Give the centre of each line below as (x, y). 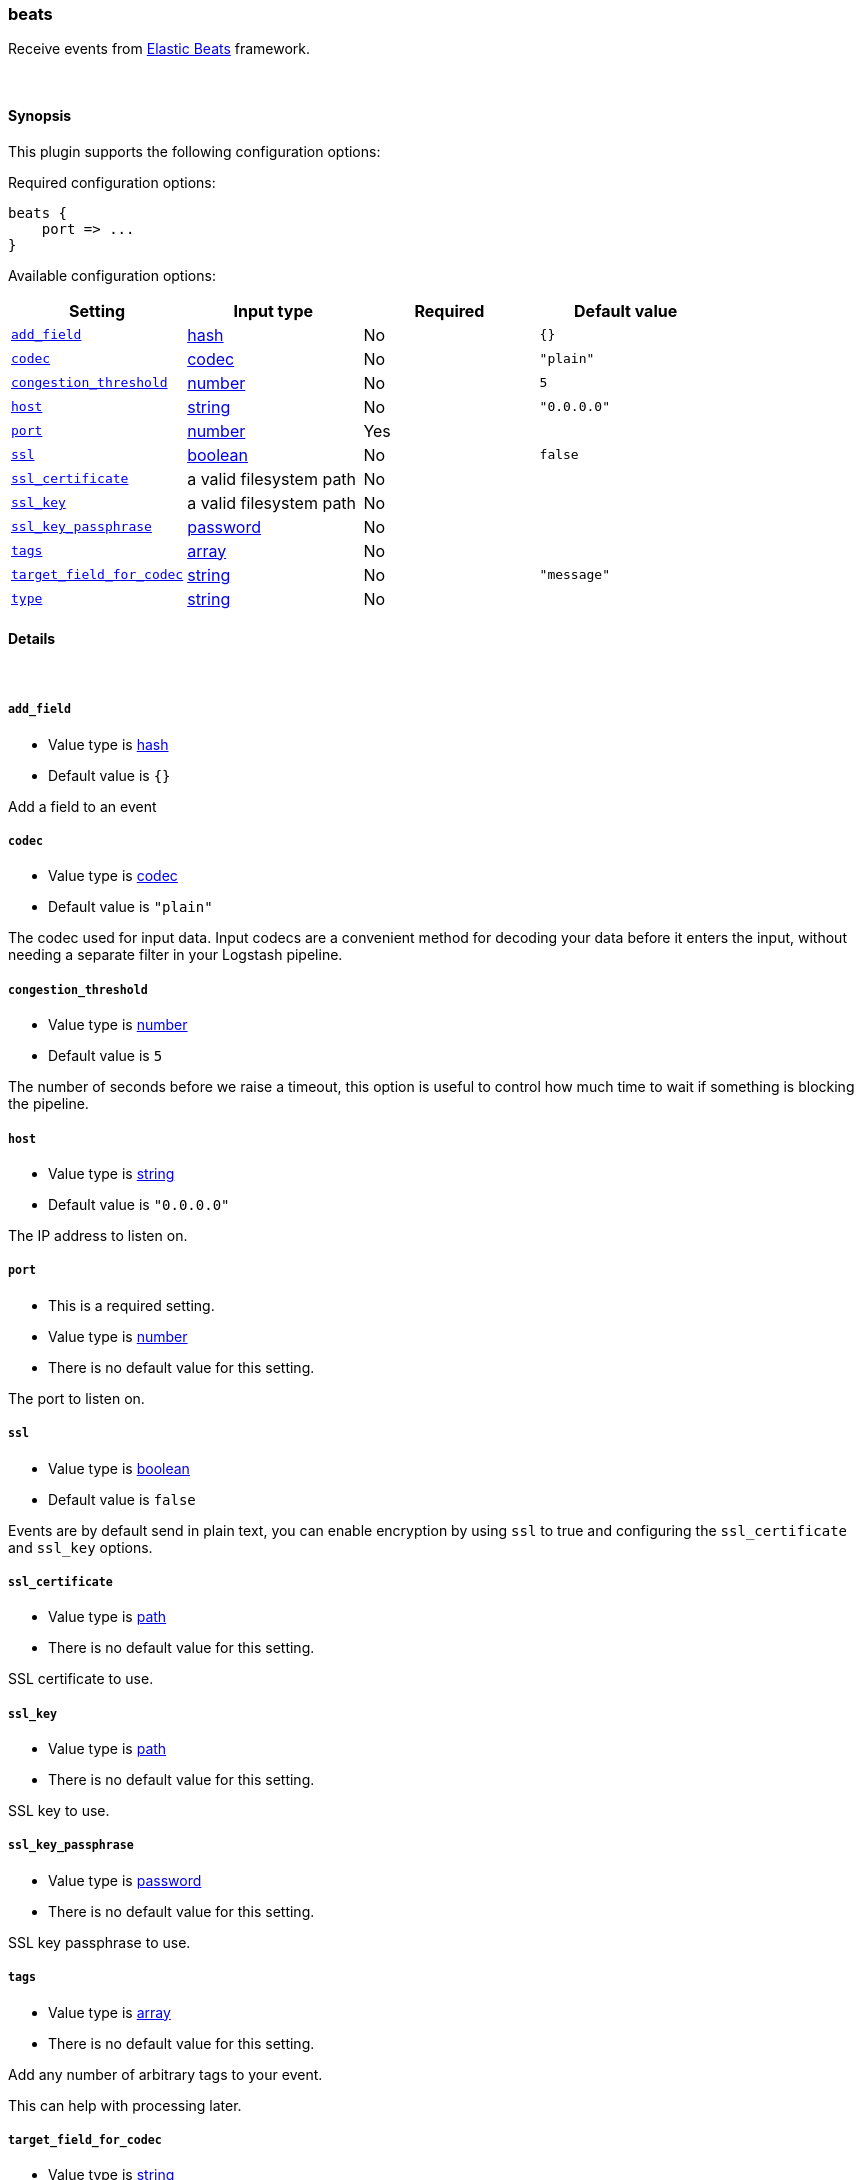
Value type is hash (108, 744)
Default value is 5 (105, 1056)
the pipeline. (48, 1104)
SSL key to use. (59, 1811)
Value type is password (125, 1880)
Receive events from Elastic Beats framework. (159, 49)
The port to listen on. (76, 1398)
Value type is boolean (119, 1468)
